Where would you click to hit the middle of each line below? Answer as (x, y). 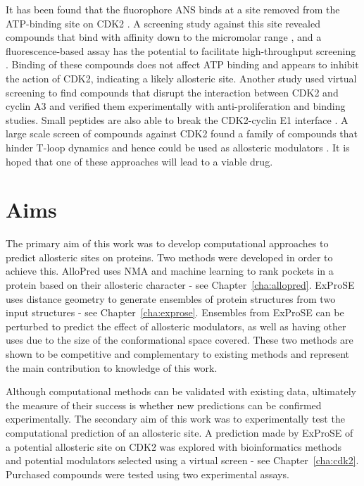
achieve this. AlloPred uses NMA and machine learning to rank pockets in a (170, 271)
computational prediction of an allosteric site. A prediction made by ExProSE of (180, 432)
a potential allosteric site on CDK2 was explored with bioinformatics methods (174, 446)
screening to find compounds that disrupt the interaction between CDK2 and (172, 92)
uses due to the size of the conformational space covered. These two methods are (180, 340)
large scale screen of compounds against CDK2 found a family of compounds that (182, 133)
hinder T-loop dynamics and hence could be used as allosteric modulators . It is (178, 147)
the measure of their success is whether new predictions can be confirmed (164, 405)
